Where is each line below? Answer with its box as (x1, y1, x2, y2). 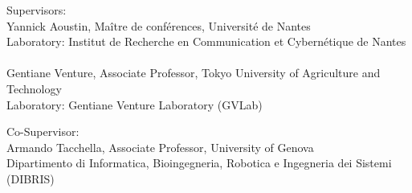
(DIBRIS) (6, 170, 55, 187)
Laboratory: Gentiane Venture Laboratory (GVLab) (6, 96, 263, 113)
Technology (6, 80, 62, 96)
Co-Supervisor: (6, 123, 80, 140)
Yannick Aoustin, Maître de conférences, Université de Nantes (6, 17, 311, 34)
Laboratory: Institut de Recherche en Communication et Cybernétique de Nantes (6, 33, 406, 50)
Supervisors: (6, 2, 67, 18)
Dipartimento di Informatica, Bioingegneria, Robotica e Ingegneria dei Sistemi (6, 154, 392, 171)
